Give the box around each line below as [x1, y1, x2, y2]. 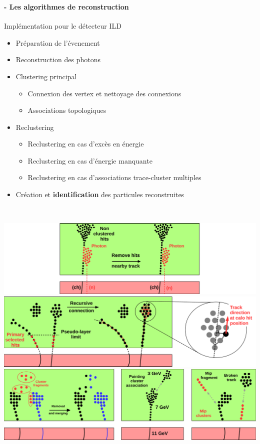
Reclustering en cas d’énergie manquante [27, 155, 152, 166]
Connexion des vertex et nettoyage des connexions [27, 88, 181, 98]
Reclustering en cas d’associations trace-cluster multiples [27, 172, 201, 183]
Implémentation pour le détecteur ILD [4, 21, 121, 31]
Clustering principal [15, 71, 77, 81]
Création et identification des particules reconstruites [15, 189, 184, 200]
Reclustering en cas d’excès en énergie [27, 138, 144, 149]
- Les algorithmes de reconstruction [4, 1, 129, 12]
